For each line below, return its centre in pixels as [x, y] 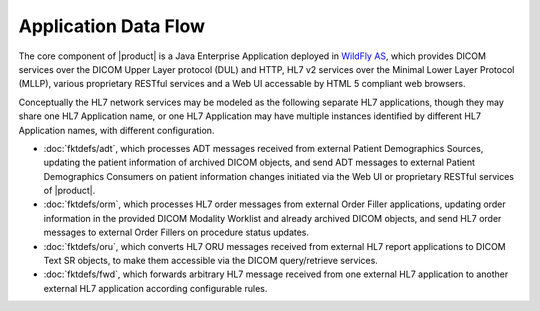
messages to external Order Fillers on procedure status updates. [176, 232]
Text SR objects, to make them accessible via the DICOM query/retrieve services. [211, 261]
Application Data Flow [111, 26]
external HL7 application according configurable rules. [155, 288]
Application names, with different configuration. [116, 130]
